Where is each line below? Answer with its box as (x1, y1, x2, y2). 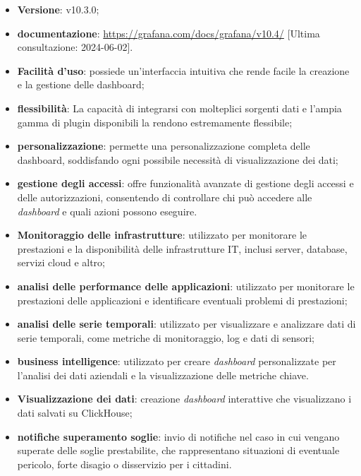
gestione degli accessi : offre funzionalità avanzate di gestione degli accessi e (17, 176, 354, 191)
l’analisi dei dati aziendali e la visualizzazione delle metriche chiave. (17, 367, 309, 382)
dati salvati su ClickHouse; (17, 405, 133, 420)
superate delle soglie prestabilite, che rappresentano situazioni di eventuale (17, 443, 340, 458)
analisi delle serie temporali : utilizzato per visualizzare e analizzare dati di (17, 316, 356, 331)
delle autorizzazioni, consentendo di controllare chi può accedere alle (17, 189, 312, 204)
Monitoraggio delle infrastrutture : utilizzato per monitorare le (17, 227, 307, 242)
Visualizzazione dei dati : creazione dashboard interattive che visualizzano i (17, 391, 352, 406)
